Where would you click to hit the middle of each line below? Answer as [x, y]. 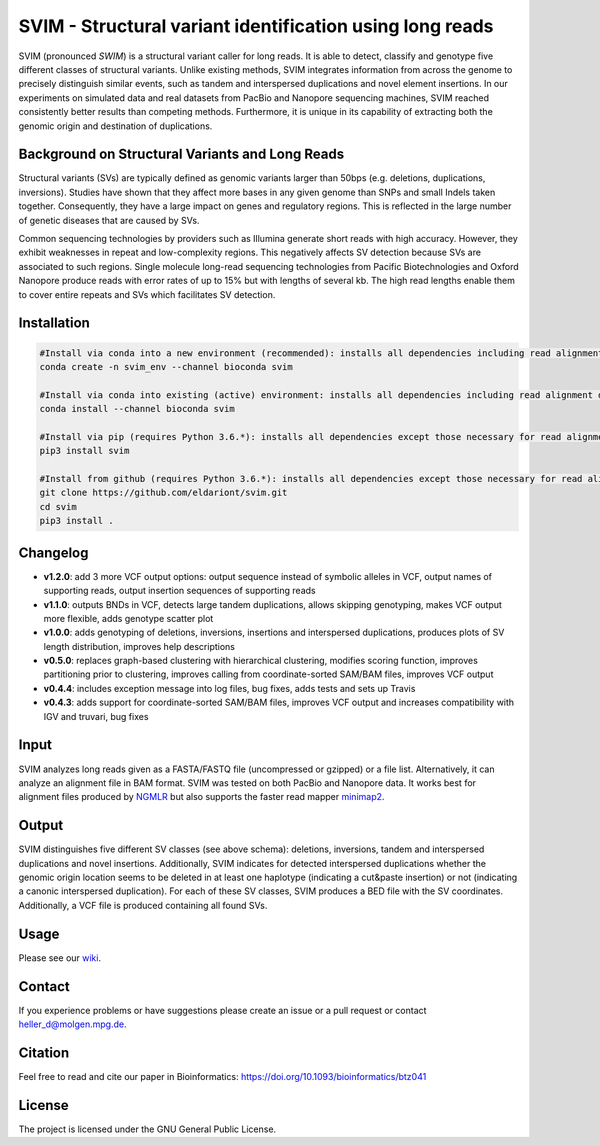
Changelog [53, 552]
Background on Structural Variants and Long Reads [181, 154]
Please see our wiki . [60, 957]
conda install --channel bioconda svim [137, 409]
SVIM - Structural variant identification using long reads [256, 26]
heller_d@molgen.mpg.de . [72, 1024]
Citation [44, 1052]
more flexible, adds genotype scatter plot [128, 618]
